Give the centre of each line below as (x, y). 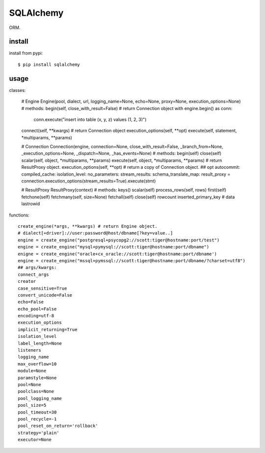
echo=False (31, 302)
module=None (32, 371)
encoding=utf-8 (36, 316)
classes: (17, 90)
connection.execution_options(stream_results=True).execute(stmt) (89, 181)
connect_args (33, 274)
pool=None (29, 384)
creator (27, 281)
